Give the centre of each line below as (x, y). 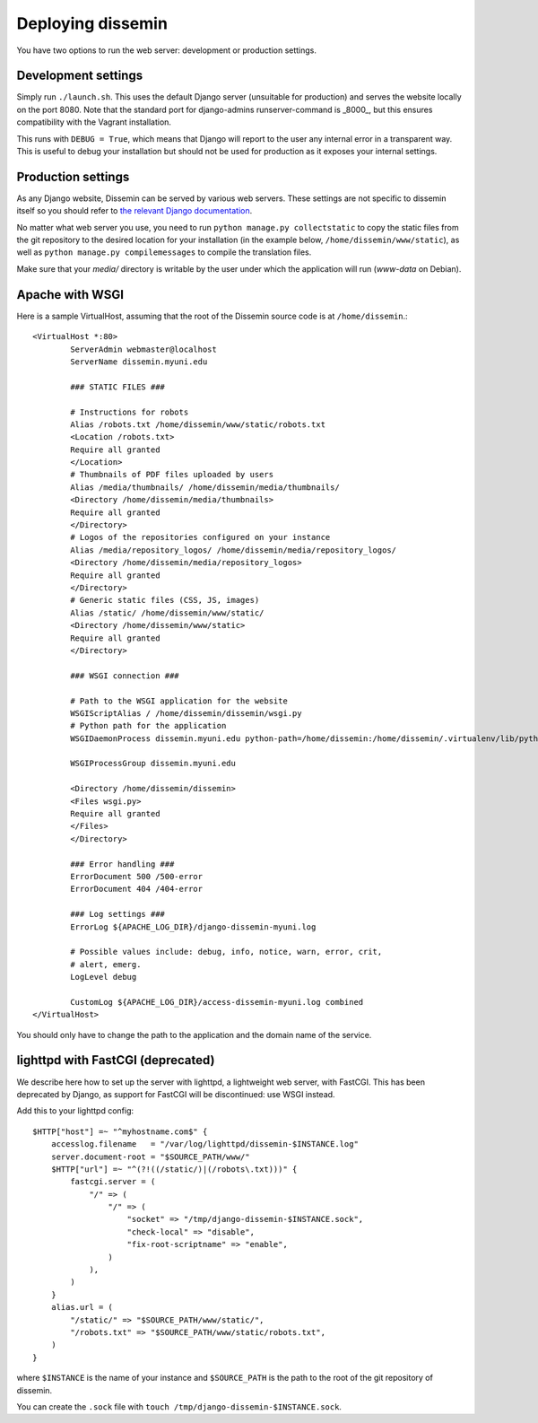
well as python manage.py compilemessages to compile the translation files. (164, 252)
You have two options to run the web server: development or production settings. (167, 50)
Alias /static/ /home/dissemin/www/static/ (167, 613)
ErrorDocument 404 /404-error (137, 889)
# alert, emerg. (106, 964)
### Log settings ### (118, 914)
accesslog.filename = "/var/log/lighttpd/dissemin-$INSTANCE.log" (204, 1144)
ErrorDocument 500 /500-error (137, 876)
